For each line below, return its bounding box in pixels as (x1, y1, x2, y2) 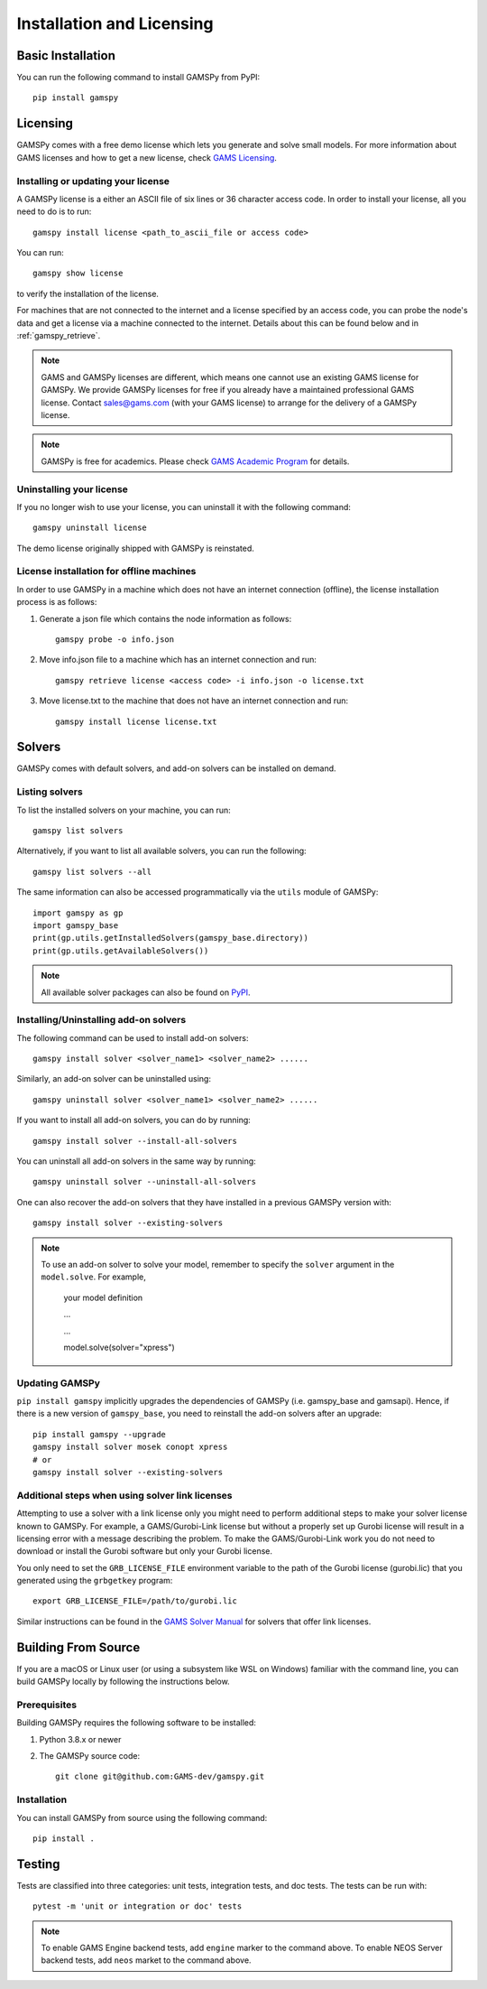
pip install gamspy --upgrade (32, 1429, 167, 1439)
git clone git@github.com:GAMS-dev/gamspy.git (55, 1771, 265, 1782)
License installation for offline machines (16, 565, 197, 578)
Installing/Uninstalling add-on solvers (16, 1014, 187, 1027)
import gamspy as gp (32, 907, 124, 918)
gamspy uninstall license (32, 523, 148, 533)
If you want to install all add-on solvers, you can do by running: (16, 1115, 252, 1126)
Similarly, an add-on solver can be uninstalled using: (16, 1074, 212, 1084)
